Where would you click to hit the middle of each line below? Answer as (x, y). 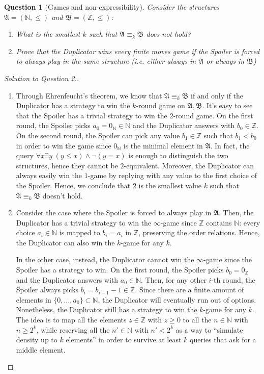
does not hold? (169, 34)
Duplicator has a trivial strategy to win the (84, 222)
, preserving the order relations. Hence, (199, 232)
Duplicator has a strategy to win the (73, 105)
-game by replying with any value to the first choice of (172, 175)
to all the (197, 320)
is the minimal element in (163, 145)
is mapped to (80, 232)
